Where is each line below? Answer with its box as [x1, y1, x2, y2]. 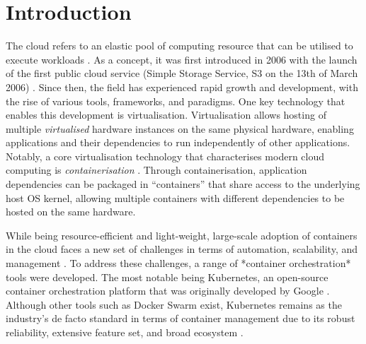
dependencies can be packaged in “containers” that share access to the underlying [6, 177, 360, 191]
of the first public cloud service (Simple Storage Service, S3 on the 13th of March [6, 66, 358, 81]
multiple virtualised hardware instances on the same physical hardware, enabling [6, 121, 354, 136]
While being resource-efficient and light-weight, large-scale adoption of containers [6, 227, 358, 242]
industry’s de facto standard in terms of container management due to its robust [6, 311, 355, 326]
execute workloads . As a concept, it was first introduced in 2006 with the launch [6, 52, 358, 66]
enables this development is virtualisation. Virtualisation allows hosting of [6, 107, 326, 122]
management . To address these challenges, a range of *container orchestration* [6, 256, 351, 271]
